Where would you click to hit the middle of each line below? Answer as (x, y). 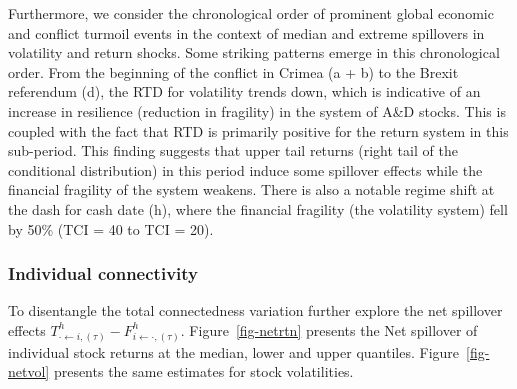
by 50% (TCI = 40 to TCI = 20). (111, 228)
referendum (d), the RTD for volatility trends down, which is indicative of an (244, 91)
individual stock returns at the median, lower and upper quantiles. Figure (234, 351)
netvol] (29, 371)
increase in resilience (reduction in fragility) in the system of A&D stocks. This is (257, 110)
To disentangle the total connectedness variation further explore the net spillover (255, 310)
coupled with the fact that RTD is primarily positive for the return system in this (258, 130)
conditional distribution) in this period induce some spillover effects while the (245, 169)
